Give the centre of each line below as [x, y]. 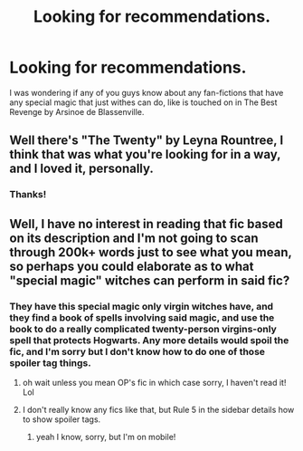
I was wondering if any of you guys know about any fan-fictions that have [147, 92]
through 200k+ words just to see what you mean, [151, 252]
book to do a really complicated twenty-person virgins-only [143, 329]
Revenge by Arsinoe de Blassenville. [77, 111]
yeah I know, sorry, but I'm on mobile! [106, 437]
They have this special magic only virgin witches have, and [142, 306]
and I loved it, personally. [81, 169]
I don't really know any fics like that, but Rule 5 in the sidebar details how [158, 409]
